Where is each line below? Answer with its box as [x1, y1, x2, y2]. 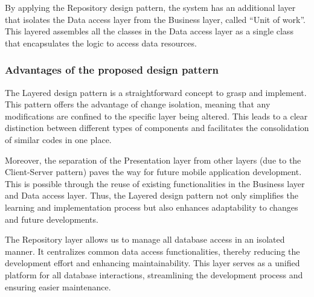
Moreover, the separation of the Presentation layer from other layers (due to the [5, 153, 301, 166]
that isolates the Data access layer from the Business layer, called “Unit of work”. [5, 13, 306, 25]
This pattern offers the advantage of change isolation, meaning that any [5, 98, 271, 110]
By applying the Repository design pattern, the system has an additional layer [5, 1, 296, 13]
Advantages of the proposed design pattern [5, 62, 219, 77]
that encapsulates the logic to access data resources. [5, 36, 197, 49]
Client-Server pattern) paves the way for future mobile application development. [5, 165, 302, 178]
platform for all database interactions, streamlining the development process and [5, 268, 303, 281]
